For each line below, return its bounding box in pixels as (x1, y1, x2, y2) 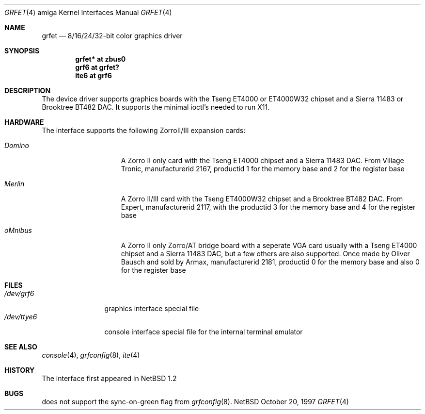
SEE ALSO (4, 343, 37, 351)
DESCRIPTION (4, 86, 51, 95)
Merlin (4, 180, 25, 188)
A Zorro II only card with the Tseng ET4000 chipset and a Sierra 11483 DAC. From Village (121, 156, 404, 165)
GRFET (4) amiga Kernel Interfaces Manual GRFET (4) (4, 8, 172, 17)
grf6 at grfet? (75, 63, 119, 71)
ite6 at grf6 (75, 71, 112, 80)
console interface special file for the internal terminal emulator (104, 328, 303, 336)
